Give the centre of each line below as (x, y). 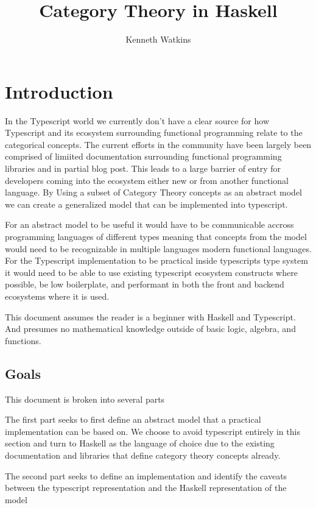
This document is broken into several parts (85, 399)
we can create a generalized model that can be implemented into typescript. (146, 204)
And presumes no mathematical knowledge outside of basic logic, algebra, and (150, 329)
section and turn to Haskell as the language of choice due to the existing (140, 443)
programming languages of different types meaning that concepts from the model (156, 236)
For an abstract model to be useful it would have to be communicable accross (149, 224)
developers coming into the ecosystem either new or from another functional (147, 180)
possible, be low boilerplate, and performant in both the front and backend (145, 284)
